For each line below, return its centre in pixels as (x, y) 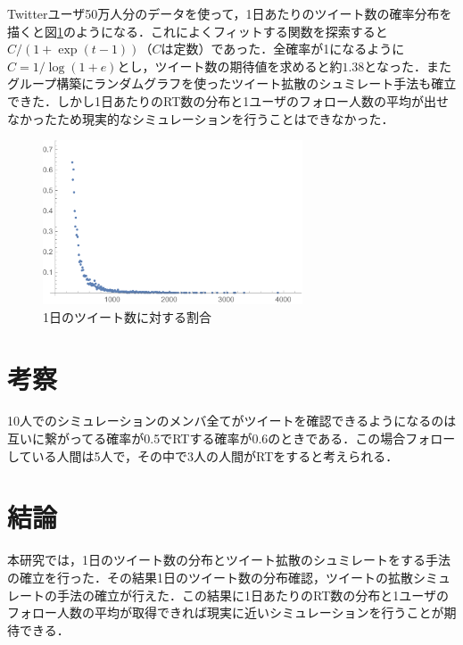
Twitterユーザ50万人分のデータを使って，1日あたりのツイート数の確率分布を (230, 13)
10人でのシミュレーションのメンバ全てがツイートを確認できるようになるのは (232, 421)
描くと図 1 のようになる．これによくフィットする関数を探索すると (198, 31)
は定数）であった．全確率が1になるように (283, 49)
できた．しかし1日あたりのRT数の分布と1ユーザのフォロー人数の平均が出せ (228, 100)
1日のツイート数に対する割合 (127, 316)
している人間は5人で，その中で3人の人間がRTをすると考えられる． (203, 455)
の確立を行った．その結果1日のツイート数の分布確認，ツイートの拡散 (210, 577)
